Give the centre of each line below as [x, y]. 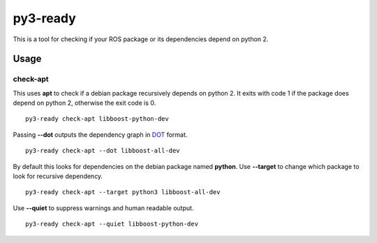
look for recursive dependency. [58, 176]
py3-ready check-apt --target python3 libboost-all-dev [123, 192]
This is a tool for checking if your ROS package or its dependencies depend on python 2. [141, 39]
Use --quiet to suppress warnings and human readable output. [103, 208]
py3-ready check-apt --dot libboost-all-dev [103, 151]
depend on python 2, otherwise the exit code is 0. [84, 103]
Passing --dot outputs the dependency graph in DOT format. [100, 134]
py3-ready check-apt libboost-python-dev [97, 119]
